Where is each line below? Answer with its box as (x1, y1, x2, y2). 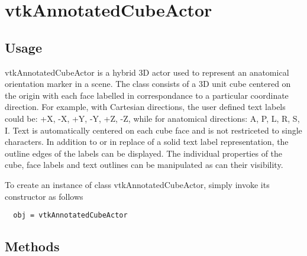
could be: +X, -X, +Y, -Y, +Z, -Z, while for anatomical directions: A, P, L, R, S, (5, 112, 300, 124)
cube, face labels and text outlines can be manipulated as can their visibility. (5, 158, 283, 171)
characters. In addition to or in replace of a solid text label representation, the (5, 135, 289, 148)
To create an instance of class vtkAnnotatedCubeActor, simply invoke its (5, 178, 270, 190)
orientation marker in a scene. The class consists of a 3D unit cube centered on (5, 77, 291, 90)
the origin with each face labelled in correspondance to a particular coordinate (5, 89, 289, 101)
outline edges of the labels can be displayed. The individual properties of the (5, 147, 283, 159)
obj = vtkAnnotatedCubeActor (13, 211, 128, 220)
